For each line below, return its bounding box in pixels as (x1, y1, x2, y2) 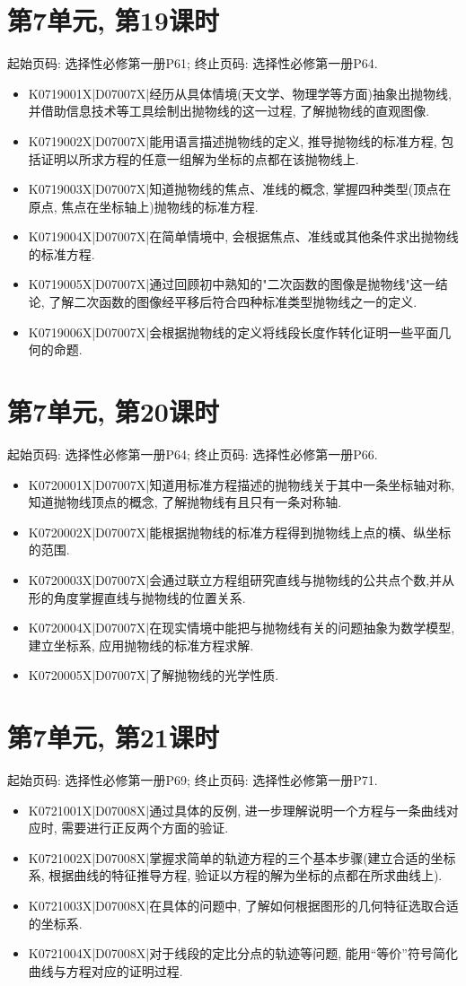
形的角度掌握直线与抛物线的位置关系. (28, 588, 246, 606)
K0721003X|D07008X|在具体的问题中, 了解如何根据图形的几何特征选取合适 (28, 896, 459, 914)
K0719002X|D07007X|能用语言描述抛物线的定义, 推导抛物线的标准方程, (28, 131, 437, 150)
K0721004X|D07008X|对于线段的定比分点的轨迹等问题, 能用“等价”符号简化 (28, 944, 458, 963)
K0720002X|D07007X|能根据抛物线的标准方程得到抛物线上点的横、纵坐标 (28, 522, 452, 541)
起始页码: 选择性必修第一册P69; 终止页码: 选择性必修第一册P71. (7, 771, 378, 790)
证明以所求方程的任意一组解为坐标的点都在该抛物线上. (40, 149, 359, 168)
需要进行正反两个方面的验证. (61, 818, 229, 837)
